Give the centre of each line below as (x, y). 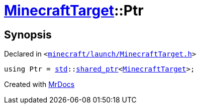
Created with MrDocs (39, 84)
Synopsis (28, 34)
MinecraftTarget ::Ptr (74, 10)
